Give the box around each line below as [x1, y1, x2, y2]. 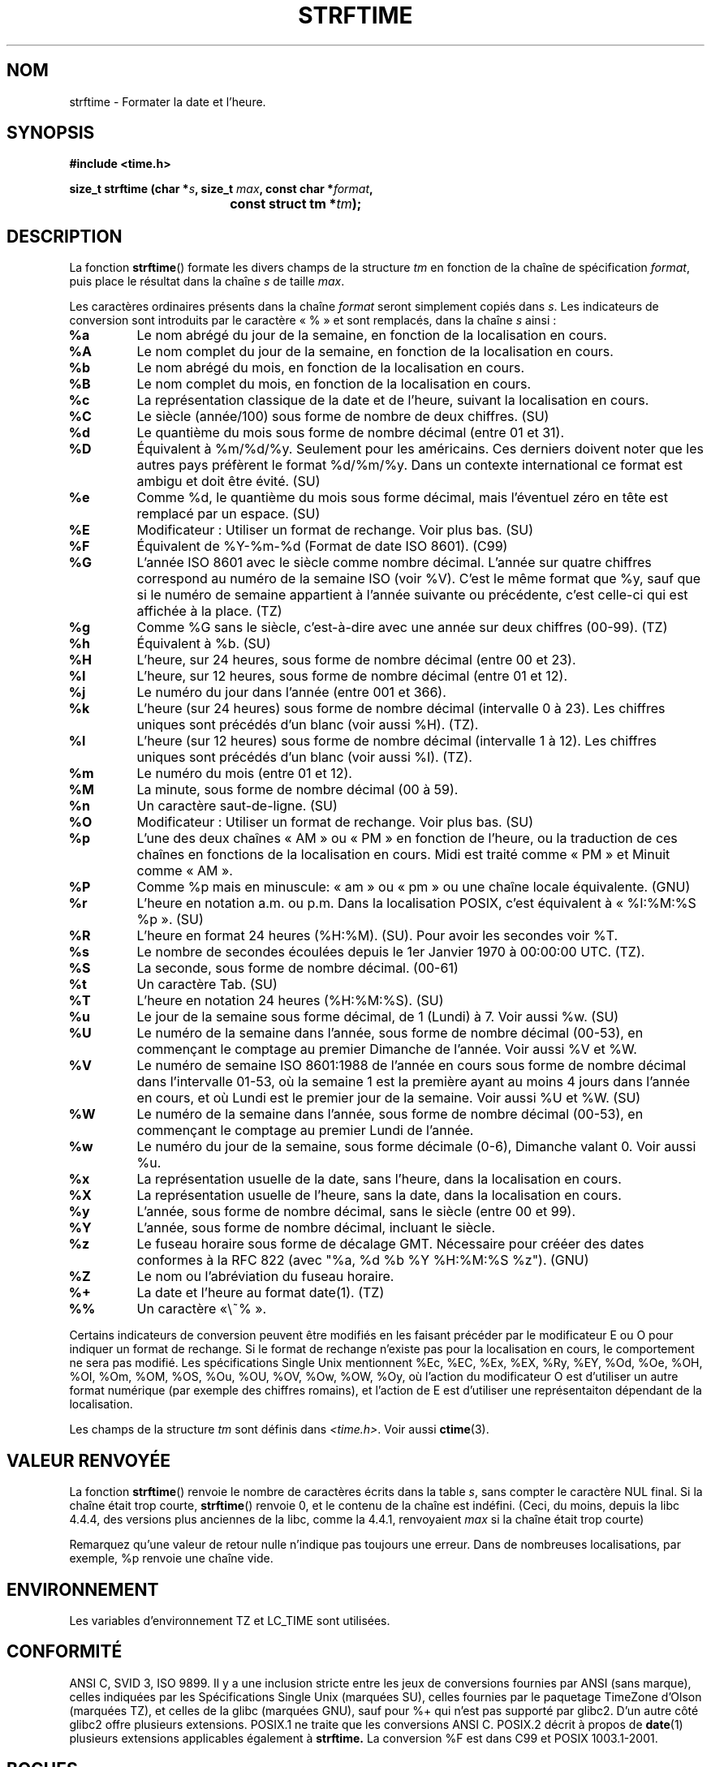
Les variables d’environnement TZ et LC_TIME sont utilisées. [69, 1613, 390, 1627]
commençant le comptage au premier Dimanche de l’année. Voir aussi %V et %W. [136, 1041, 637, 1058]
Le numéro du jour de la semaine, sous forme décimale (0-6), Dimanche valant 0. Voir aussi [136, 1138, 696, 1155]
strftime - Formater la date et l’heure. [69, 94, 266, 109]
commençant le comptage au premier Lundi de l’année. [136, 1122, 474, 1139]
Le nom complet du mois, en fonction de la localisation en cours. [136, 376, 531, 393]
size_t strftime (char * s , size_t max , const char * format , [69, 182, 373, 196]
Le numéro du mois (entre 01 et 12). [136, 765, 352, 782]
